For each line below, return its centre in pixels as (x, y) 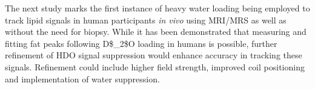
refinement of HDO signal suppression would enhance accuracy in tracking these (154, 55)
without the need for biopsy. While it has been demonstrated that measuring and (156, 32)
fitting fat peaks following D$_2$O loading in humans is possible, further (141, 43)
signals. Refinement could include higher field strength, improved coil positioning (155, 66)
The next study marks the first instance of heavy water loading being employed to (157, 8)
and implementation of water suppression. (82, 78)
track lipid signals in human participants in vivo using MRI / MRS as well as (146, 20)
